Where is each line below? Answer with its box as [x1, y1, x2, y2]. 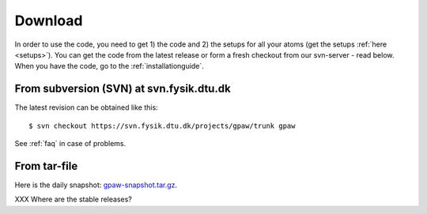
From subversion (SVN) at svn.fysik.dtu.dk [14, 82, 231, 96]
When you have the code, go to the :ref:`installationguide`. [14, 62, 205, 71]
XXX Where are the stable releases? [14, 194, 132, 205]
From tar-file [14, 159, 78, 173]
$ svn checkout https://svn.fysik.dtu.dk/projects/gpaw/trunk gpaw [28, 121, 296, 130]
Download [14, 12, 83, 29]
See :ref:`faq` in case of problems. [14, 139, 127, 148]
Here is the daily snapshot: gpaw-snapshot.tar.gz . [14, 180, 178, 190]
